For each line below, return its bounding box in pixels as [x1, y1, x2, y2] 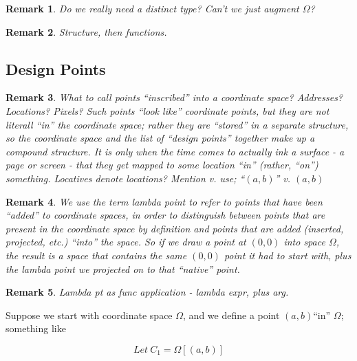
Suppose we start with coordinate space [6, 307, 173, 322]
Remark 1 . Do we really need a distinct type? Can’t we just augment [6, 1, 299, 15]
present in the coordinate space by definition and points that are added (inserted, [6, 221, 344, 235]
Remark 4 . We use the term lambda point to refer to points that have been [6, 194, 323, 208]
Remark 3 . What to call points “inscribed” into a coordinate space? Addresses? [6, 90, 343, 105]
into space [283, 234, 325, 249]
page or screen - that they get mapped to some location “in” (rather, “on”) [6, 157, 318, 172]
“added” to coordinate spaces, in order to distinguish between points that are [6, 208, 325, 222]
